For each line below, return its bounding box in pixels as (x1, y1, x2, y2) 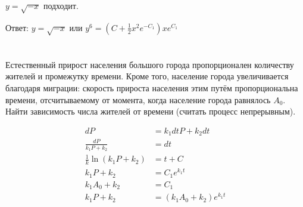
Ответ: (5, 21, 29, 33)
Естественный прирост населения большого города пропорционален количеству (5, 58, 294, 70)
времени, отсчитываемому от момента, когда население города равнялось (5, 93, 271, 106)
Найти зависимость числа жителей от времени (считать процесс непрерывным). (5, 105, 296, 118)
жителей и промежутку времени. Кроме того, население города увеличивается (5, 70, 289, 82)
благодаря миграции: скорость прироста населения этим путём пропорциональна (5, 81, 298, 94)
